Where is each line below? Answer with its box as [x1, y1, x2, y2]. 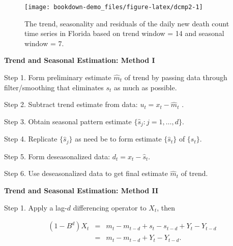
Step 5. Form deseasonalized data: [4, 151, 110, 161]
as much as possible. [114, 82, 177, 92]
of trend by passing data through [124, 72, 227, 83]
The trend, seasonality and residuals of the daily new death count [24, 18, 229, 28]
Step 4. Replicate [4, 133, 57, 144]
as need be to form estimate [75, 133, 162, 144]
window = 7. [24, 38, 64, 48]
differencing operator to [73, 202, 147, 213]
